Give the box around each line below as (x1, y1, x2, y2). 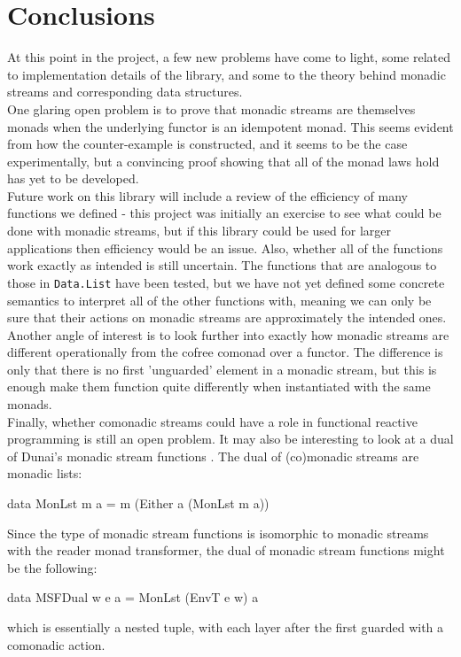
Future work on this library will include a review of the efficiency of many (7, 186, 408, 205)
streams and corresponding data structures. (7, 82, 243, 101)
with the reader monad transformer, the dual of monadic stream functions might (7, 541, 445, 560)
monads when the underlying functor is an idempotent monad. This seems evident (7, 117, 454, 135)
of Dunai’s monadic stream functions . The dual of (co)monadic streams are (7, 446, 419, 465)
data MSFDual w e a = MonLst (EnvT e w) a (7, 588, 259, 607)
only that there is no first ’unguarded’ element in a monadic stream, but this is (7, 359, 437, 378)
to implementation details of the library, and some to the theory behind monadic (7, 65, 446, 83)
